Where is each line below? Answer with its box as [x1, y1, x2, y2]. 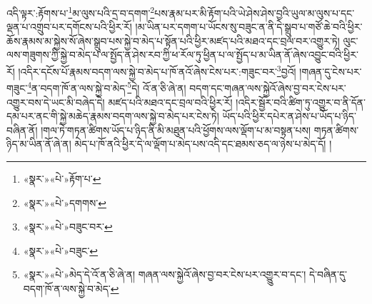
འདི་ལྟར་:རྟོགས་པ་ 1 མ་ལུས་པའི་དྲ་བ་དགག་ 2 [6, 4, 155, 20]
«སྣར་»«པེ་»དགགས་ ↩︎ [23, 195, 106, 210]
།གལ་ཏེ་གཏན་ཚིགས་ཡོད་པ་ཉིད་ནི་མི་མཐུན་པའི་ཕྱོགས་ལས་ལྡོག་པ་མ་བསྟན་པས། [41, 122, 311, 137]
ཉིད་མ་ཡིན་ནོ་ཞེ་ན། [6, 136, 71, 151]
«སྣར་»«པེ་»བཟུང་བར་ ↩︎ [23, 219, 113, 234]
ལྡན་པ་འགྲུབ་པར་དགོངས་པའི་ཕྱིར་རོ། [6, 19, 132, 34]
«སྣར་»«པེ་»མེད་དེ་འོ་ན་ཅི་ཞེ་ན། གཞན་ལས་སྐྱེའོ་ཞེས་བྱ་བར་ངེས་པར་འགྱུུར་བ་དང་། [23, 267, 306, 282]
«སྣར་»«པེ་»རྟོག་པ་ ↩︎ [23, 171, 101, 186]
